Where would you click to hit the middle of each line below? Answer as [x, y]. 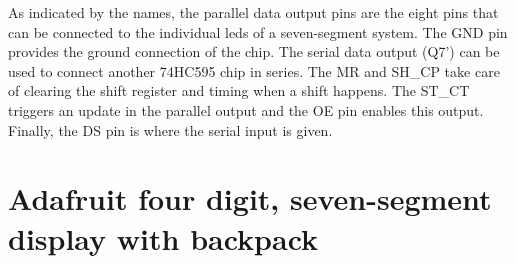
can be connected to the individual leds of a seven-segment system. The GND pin [258, 31]
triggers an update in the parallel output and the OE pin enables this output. [246, 109]
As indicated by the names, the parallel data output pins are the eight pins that [253, 12]
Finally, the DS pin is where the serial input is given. [170, 129]
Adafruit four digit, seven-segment [250, 198]
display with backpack [163, 237]
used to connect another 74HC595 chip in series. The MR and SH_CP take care [254, 70]
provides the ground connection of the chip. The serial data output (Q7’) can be [254, 51]
